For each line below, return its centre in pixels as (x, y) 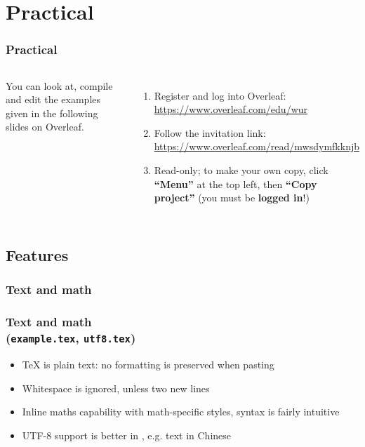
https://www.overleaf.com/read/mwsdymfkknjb (257, 146)
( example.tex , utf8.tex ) (71, 338)
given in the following (52, 113)
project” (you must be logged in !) (232, 198)
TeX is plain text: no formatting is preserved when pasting (148, 365)
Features (37, 255)
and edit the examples (53, 99)
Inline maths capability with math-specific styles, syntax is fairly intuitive (181, 412)
